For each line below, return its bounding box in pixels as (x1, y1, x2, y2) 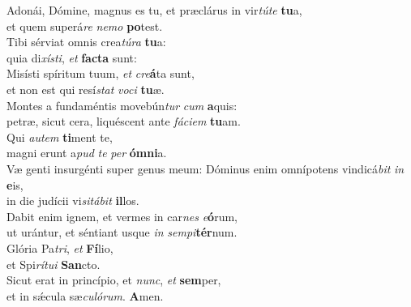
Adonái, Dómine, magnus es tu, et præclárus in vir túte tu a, (6, 2, 302, 18)
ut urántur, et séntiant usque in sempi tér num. (6, 224, 238, 241)
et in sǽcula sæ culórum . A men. (6, 287, 164, 304)
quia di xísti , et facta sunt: (6, 49, 137, 66)
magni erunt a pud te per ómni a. (6, 144, 167, 161)
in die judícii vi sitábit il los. (6, 192, 139, 209)
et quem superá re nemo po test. (6, 17, 163, 34)
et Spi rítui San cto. (6, 255, 101, 272)
